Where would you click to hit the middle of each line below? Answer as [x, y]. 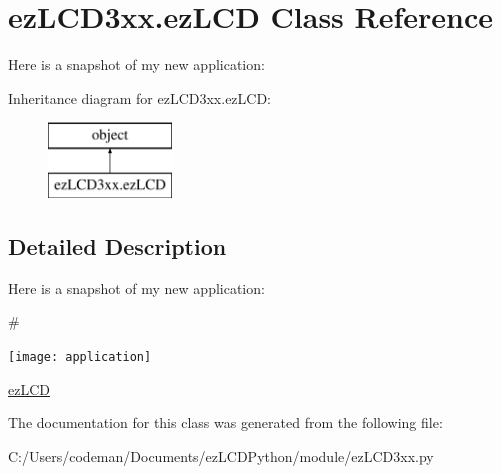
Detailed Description [117, 245]
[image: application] [80, 356]
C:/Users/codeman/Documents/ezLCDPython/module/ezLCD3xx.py [221, 455]
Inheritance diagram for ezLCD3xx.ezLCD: [140, 97]
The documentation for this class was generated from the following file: [225, 422]
